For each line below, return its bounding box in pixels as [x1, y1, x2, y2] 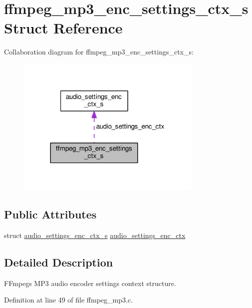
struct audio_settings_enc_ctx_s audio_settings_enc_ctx [4, 229, 186, 240]
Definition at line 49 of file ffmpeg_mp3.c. [4, 294, 133, 305]
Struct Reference [4, 17, 123, 38]
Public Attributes [4, 206, 97, 222]
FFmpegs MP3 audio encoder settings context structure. [4, 277, 176, 288]
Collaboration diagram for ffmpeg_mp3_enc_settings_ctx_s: [4, 46, 194, 57]
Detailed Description [4, 254, 113, 269]
